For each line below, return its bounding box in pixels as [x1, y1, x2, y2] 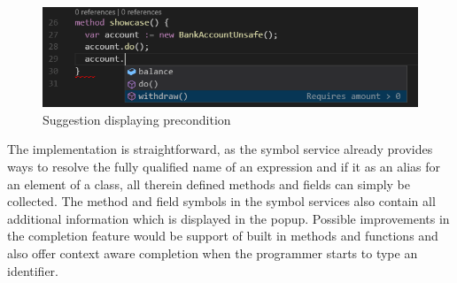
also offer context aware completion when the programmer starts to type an [7, 244, 418, 263]
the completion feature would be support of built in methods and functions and [7, 226, 438, 245]
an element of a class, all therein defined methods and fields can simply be [7, 174, 411, 193]
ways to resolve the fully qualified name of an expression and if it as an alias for [7, 157, 441, 176]
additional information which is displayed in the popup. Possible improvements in [7, 209, 450, 227]
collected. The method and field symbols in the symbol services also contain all [7, 192, 436, 210]
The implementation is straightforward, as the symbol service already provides [7, 140, 433, 158]
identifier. [7, 261, 59, 279]
